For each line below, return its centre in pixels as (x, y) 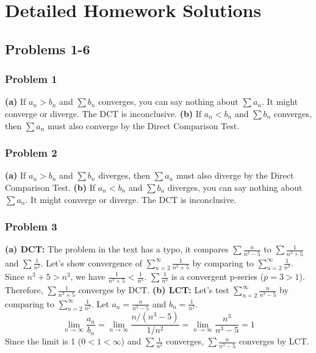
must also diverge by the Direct (235, 175)
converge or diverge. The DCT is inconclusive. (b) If (103, 113)
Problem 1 (31, 79)
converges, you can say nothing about (168, 102)
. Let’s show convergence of (92, 262)
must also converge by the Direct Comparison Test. (144, 125)
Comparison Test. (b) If (50, 187)
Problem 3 (31, 226)
